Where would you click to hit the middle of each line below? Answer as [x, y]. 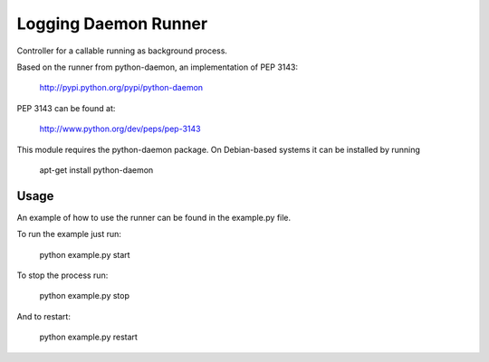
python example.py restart [88, 337]
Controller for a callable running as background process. [122, 51]
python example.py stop [85, 296]
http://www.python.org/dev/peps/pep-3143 [120, 129]
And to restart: [44, 316]
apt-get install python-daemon [96, 170]
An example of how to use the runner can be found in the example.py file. [154, 217]
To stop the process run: [62, 275]
